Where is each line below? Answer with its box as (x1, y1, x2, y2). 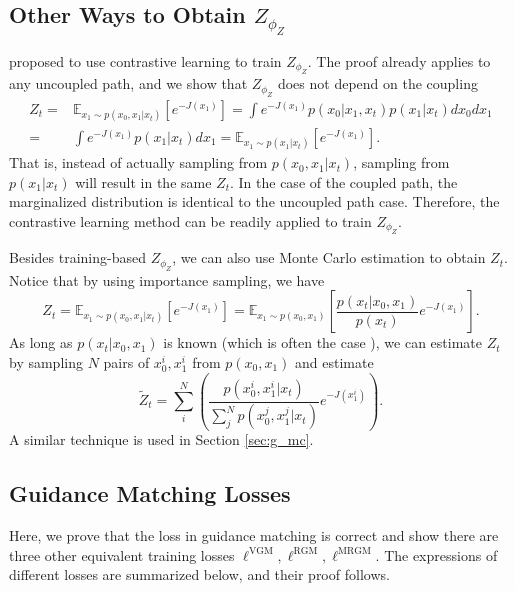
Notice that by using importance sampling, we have (9, 269, 325, 290)
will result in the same (75, 171, 212, 192)
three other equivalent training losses (9, 544, 235, 565)
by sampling (9, 351, 83, 372)
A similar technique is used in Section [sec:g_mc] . (9, 429, 314, 450)
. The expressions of (375, 544, 498, 565)
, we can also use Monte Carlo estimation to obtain (172, 247, 486, 268)
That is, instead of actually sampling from (9, 152, 268, 173)
